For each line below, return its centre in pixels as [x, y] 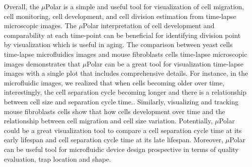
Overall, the [22, 6]
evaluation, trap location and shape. [58, 159]
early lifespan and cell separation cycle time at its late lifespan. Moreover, [114, 140]
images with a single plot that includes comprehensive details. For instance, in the [126, 73]
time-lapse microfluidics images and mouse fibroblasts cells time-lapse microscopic [126, 54]
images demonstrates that [42, 63]
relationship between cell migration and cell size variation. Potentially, [108, 121]
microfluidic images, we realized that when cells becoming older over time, [114, 82]
